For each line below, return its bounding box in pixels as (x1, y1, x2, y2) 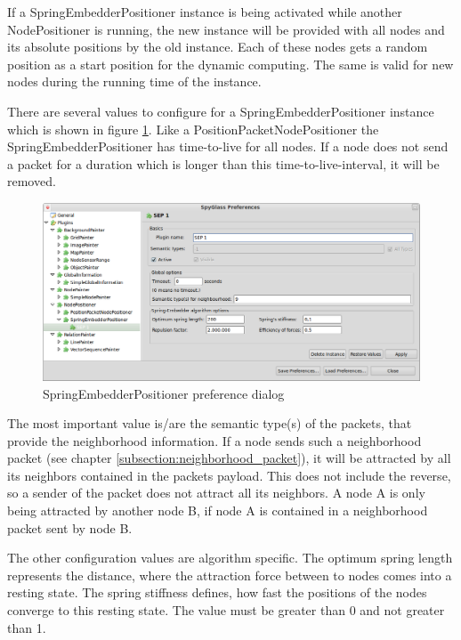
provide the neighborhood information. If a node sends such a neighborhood (7, 431, 422, 450)
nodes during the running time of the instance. (7, 72, 262, 91)
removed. (7, 172, 56, 190)
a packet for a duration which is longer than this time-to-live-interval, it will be (7, 154, 440, 173)
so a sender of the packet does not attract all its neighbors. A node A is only (7, 483, 425, 502)
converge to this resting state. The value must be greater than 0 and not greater (7, 601, 445, 620)
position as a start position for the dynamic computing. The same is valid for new (7, 54, 454, 73)
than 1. (7, 618, 46, 636)
